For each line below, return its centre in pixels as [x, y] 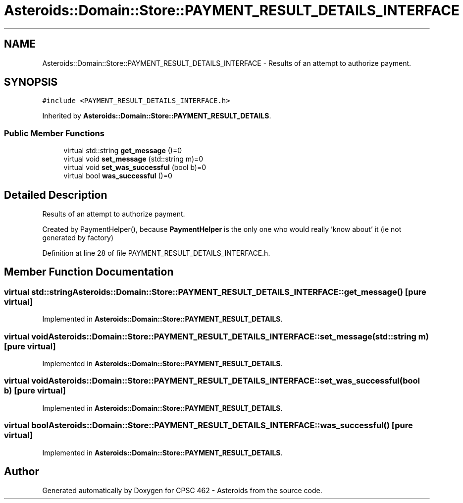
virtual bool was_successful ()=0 [118, 176]
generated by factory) [78, 238]
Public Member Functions [54, 133]
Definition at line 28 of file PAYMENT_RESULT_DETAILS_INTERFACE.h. [156, 253]
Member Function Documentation [89, 272]
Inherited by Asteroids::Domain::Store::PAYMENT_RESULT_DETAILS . [157, 116]
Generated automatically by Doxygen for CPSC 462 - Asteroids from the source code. [182, 491]
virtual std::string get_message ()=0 [123, 151]
